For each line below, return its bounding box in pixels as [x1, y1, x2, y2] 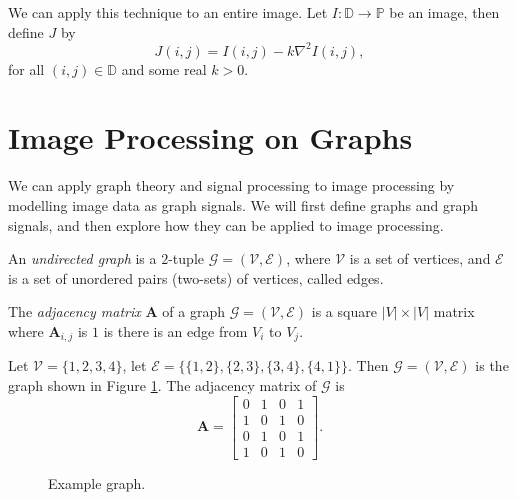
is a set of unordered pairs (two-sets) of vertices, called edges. [8, 267, 384, 288]
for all [8, 58, 45, 79]
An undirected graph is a [8, 248, 157, 269]
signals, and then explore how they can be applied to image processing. [8, 214, 444, 235]
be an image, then [389, 2, 500, 22]
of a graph [162, 301, 225, 322]
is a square [311, 301, 377, 322]
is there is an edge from [103, 320, 248, 341]
